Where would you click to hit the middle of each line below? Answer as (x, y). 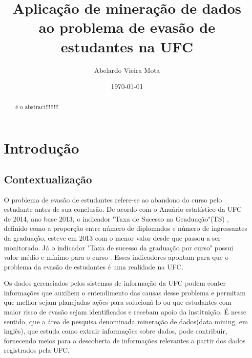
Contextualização (48, 179)
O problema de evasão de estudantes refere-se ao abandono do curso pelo (113, 199)
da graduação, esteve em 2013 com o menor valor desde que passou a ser (112, 237)
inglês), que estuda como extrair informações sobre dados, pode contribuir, (115, 331)
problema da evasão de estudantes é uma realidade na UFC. (94, 266)
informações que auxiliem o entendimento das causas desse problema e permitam (125, 292)
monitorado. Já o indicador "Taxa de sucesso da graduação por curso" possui (119, 247)
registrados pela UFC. (37, 350)
